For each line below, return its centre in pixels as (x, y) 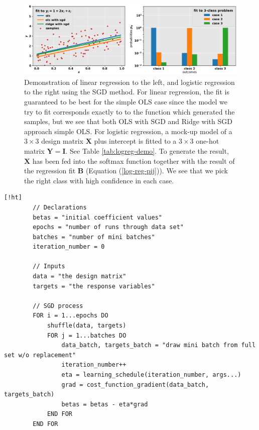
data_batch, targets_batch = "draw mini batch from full (159, 345)
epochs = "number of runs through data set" (108, 227)
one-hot (208, 141)
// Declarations (60, 207)
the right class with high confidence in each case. (99, 180)
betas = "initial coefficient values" (97, 217)
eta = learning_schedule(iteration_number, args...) (151, 375)
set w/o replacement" (40, 355)
